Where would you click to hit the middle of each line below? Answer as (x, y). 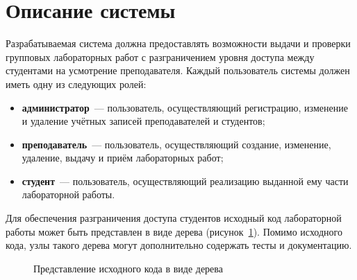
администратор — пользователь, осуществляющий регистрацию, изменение (185, 107)
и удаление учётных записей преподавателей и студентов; (143, 121)
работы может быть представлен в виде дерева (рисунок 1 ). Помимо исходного (174, 231)
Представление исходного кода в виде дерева (128, 268)
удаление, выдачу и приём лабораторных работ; (123, 158)
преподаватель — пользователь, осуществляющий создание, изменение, (176, 144)
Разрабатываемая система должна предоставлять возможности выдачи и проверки (178, 43)
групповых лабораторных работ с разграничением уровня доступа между (160, 56)
